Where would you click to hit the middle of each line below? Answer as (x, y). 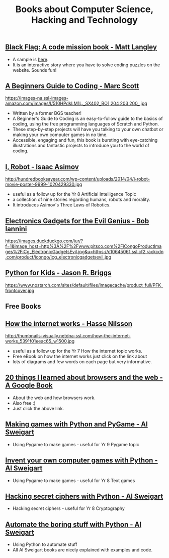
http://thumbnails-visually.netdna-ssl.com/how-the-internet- (68, 336)
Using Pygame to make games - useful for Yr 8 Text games (74, 480)
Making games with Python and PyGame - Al (76, 424)
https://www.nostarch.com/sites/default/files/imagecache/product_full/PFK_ (84, 285)
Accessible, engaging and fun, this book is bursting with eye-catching (85, 140)
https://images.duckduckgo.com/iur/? (44, 241)
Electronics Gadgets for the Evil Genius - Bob (77, 221)
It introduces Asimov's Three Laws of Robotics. (61, 205)
